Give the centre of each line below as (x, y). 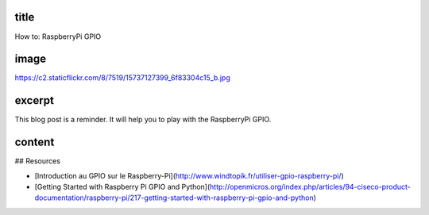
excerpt (35, 100)
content (35, 142)
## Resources (38, 161)
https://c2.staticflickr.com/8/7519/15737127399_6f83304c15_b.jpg (122, 78)
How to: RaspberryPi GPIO (58, 36)
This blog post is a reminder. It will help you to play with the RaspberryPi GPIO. (143, 120)
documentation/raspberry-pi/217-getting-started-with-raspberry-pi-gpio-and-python (174, 198)
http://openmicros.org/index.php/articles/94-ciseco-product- (310, 187)
